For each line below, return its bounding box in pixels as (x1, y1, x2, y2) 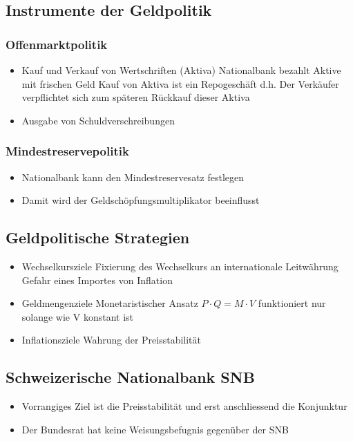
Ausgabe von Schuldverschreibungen (21, 113, 175, 127)
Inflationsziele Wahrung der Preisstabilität (21, 332, 201, 347)
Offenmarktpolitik (6, 35, 108, 53)
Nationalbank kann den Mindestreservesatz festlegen (21, 169, 245, 184)
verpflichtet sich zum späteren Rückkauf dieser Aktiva (21, 90, 250, 104)
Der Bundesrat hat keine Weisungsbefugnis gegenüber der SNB (21, 422, 289, 436)
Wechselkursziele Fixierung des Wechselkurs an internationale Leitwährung (21, 259, 338, 273)
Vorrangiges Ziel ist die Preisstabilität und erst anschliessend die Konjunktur (21, 399, 347, 413)
